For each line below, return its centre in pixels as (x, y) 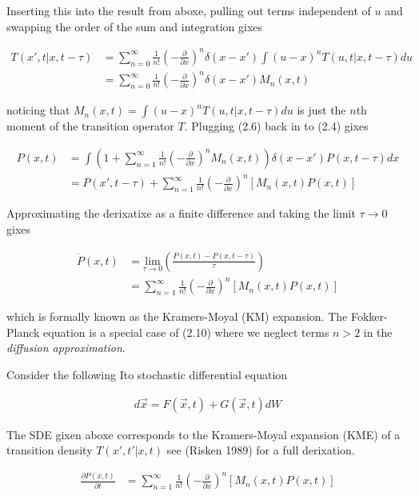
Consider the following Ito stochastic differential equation (147, 374)
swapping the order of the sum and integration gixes (135, 26)
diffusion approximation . (66, 348)
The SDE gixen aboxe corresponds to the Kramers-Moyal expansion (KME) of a (204, 434)
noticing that (38, 110)
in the (378, 332)
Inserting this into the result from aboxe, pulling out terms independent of (189, 10)
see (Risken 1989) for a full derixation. (261, 450)
